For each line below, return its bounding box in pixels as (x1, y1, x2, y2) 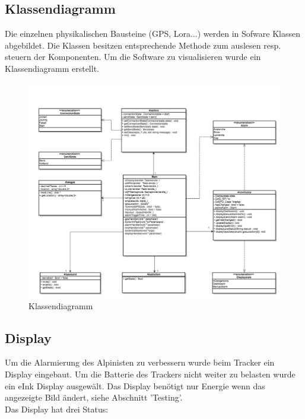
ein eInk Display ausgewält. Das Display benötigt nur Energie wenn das (5, 379, 265, 392)
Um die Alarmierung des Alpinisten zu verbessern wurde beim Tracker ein (5, 356, 275, 369)
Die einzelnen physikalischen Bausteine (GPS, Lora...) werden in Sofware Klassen (5, 27, 300, 40)
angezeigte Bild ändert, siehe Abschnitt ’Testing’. (5, 391, 183, 404)
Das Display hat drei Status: (5, 402, 109, 415)
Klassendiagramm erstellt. (5, 62, 99, 74)
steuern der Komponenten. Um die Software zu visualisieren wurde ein (5, 50, 261, 63)
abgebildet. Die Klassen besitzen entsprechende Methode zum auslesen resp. (5, 39, 281, 51)
